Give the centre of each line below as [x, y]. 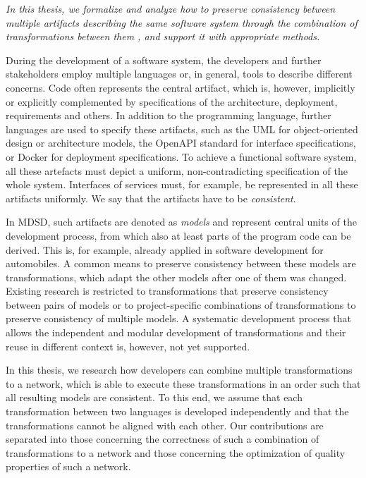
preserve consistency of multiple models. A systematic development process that [178, 318]
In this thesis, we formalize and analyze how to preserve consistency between [171, 8]
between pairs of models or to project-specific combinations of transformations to [181, 304]
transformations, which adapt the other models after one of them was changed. [176, 277]
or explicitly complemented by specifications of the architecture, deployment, [172, 101]
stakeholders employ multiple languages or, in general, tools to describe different [179, 74]
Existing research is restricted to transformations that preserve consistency [167, 291]
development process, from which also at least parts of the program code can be [178, 235]
